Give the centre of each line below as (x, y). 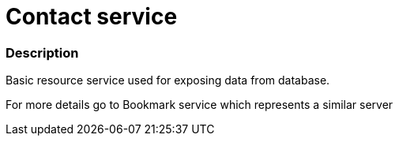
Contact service (92, 17)
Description (42, 52)
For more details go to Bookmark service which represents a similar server (199, 105)
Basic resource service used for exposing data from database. (168, 80)
